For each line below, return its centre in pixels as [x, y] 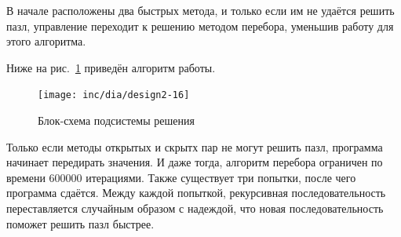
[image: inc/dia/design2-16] [114, 95]
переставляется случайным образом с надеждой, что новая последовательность [195, 208]
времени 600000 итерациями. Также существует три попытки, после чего [181, 177]
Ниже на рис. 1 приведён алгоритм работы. [111, 67]
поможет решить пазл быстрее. [80, 223]
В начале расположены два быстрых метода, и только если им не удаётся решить [200, 10]
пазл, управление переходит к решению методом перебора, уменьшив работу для [200, 26]
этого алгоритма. [46, 41]
